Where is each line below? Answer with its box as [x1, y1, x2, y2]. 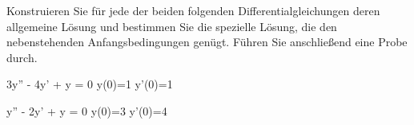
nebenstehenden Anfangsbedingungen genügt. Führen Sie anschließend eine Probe [6, 33, 408, 50]
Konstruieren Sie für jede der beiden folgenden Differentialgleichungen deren [6, 2, 380, 18]
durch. [6, 49, 38, 65]
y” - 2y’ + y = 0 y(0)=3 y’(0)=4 [6, 102, 167, 119]
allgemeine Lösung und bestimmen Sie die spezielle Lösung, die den [6, 18, 337, 34]
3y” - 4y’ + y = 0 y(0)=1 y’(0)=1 [6, 76, 173, 92]
